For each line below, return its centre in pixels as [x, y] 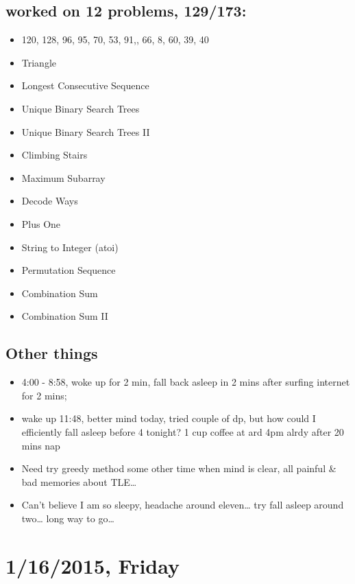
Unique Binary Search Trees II [86, 131]
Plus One [41, 223]
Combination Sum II [65, 316]
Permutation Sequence [69, 270]
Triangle [39, 62]
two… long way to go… [68, 518]
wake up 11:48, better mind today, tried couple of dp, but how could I [169, 418]
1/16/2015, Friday [93, 565]
